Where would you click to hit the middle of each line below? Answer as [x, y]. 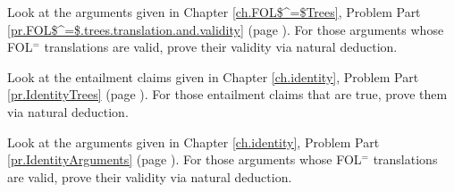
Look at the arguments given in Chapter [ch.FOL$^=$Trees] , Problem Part [214, 12]
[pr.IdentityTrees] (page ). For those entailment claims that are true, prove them [227, 94]
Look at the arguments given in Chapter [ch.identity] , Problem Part [193, 142]
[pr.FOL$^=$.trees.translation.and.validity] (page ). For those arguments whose [226, 29]
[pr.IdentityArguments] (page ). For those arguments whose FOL [185, 159]
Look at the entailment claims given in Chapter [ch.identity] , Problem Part [213, 76]
